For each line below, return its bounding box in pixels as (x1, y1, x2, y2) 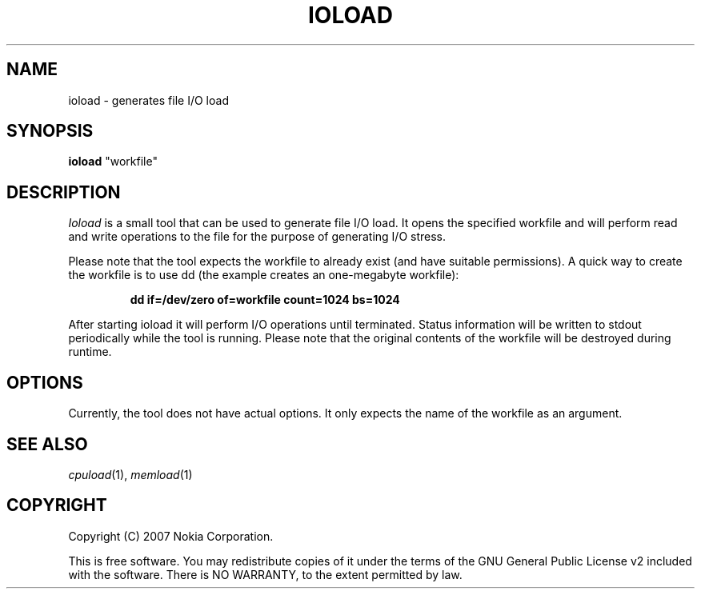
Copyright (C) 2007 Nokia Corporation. (68, 529, 274, 543)
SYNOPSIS (6, 121, 94, 142)
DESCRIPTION (6, 182, 121, 202)
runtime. (68, 345, 112, 359)
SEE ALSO (6, 433, 88, 454)
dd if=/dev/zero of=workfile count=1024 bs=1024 (130, 293, 400, 307)
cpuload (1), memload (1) (68, 467, 193, 481)
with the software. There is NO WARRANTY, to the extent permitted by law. (68, 567, 463, 581)
